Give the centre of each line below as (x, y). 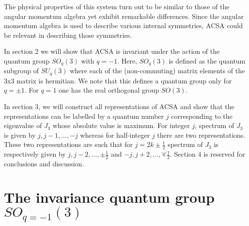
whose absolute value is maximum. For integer (121, 125)
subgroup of (22, 71)
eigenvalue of (23, 125)
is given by (20, 135)
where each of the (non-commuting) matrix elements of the (157, 71)
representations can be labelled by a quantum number (84, 116)
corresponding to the (202, 116)
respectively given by (35, 154)
